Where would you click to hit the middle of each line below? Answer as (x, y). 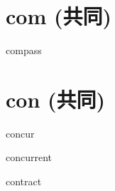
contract (24, 181)
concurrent (29, 157)
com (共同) (59, 16)
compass (24, 50)
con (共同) (56, 99)
